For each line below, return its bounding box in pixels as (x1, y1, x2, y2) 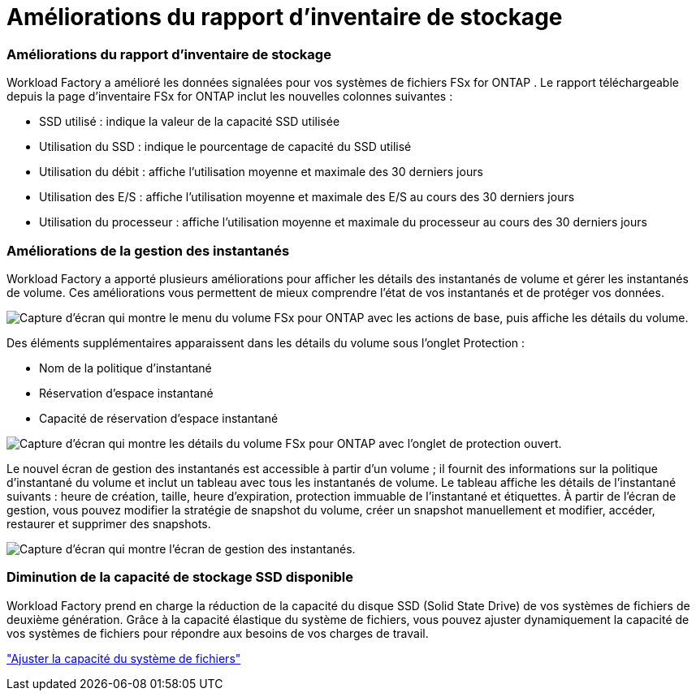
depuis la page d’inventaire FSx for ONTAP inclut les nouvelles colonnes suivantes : (6, 89, 453, 104)
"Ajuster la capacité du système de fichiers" (6, 651, 241, 665)
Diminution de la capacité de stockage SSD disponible (6, 569, 353, 586)
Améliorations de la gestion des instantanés (6, 242, 290, 259)
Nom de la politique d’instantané (39, 360, 212, 375)
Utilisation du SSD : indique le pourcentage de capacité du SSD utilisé (39, 140, 412, 154)
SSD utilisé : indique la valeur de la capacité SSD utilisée (39, 114, 340, 129)
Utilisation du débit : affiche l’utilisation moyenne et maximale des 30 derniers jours (39, 165, 483, 179)
